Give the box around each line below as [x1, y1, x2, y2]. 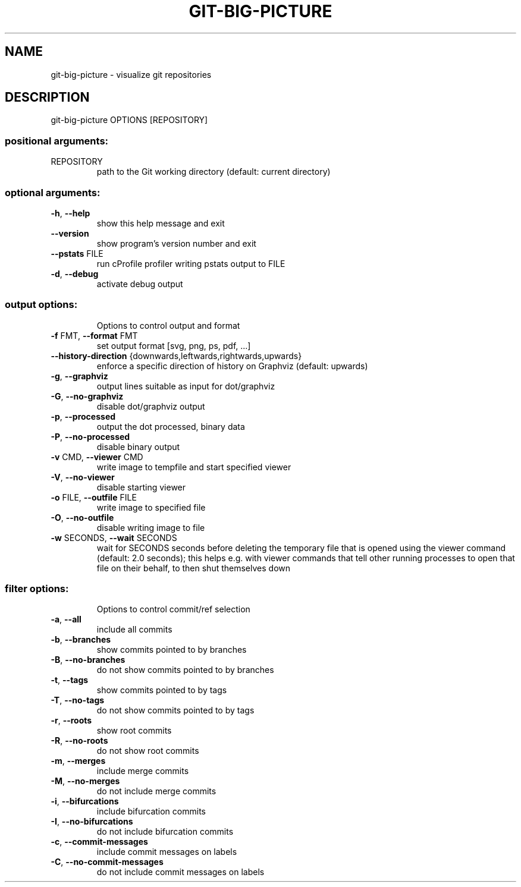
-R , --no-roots [51, 735, 108, 746]
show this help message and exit [96, 218, 225, 228]
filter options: [5, 583, 69, 595]
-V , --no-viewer [51, 471, 115, 482]
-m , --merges [51, 756, 106, 766]
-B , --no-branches [51, 655, 125, 665]
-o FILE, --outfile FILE [51, 492, 137, 502]
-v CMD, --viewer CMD [51, 451, 143, 462]
